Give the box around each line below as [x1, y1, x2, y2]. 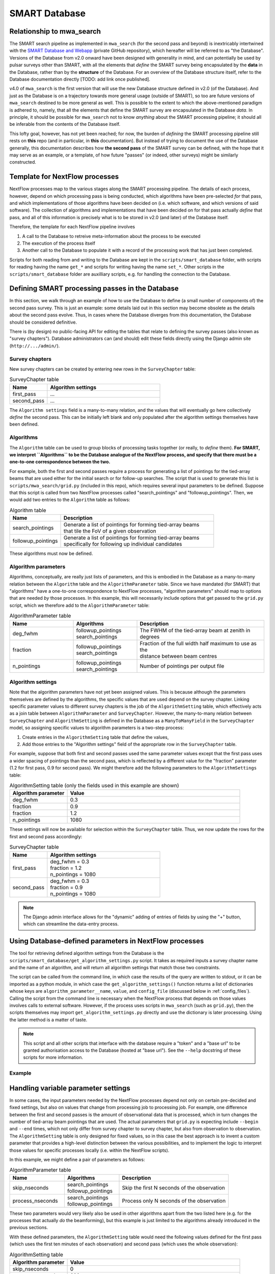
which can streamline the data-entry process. [23, 921, 119, 927]
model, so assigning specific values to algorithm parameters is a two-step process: [9, 725, 184, 731]
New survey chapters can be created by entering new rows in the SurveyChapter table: [9, 366, 196, 372]
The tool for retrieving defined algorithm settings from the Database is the [9, 950, 164, 957]
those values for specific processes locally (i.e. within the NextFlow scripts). [9, 1147, 170, 1153]
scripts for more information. [23, 1054, 84, 1060]
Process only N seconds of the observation [122, 1197, 226, 1204]
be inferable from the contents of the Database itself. [9, 121, 121, 127]
